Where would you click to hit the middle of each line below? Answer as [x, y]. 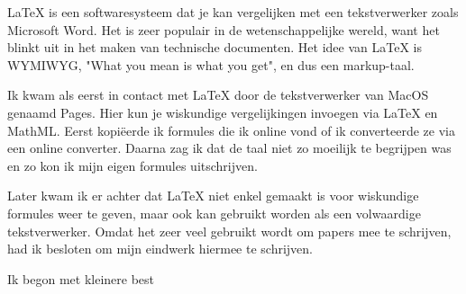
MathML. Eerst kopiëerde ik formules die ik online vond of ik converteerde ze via [231, 130]
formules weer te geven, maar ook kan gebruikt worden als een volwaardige [214, 213]
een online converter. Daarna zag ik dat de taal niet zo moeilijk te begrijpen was [229, 148]
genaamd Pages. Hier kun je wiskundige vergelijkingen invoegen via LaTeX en [223, 112]
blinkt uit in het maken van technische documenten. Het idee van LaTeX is [215, 47]
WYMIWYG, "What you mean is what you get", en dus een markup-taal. [211, 64]
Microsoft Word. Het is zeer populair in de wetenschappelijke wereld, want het [224, 29]
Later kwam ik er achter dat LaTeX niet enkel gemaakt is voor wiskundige [213, 196]
